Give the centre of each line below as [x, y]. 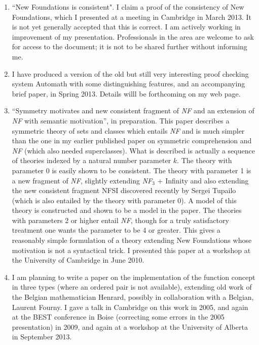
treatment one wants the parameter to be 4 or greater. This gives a [116, 230]
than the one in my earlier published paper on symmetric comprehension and [132, 140]
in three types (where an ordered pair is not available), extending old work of [132, 287]
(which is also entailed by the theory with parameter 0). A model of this [124, 200]
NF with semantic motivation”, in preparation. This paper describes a [121, 120]
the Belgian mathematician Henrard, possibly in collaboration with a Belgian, [133, 297]
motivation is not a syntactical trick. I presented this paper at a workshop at [131, 250]
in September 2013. [42, 337]
